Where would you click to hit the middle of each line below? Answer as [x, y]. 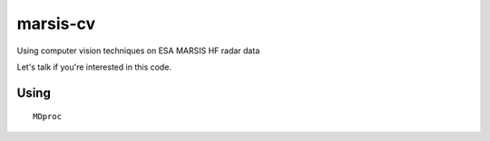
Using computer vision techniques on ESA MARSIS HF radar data [138, 51]
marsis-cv [56, 23]
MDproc [48, 117]
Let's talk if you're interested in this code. [94, 67]
